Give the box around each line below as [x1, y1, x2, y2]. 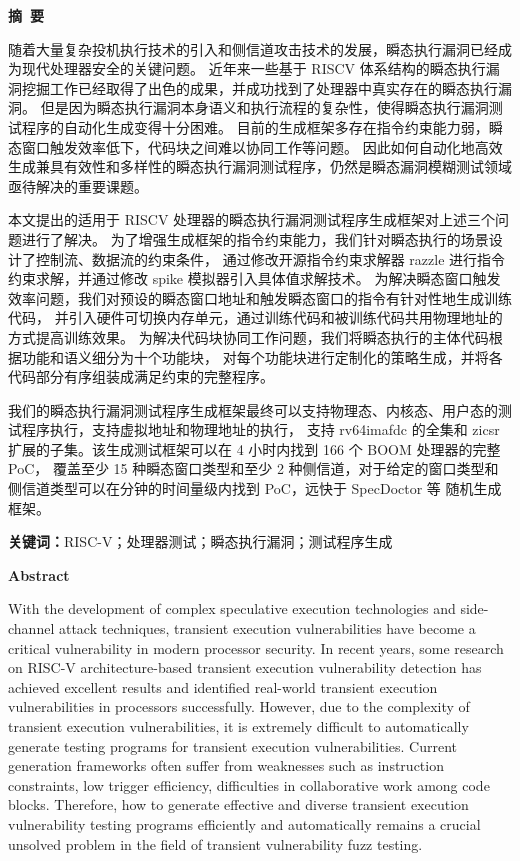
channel [8, 618, 55, 639]
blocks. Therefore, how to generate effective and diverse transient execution [8, 794, 469, 815]
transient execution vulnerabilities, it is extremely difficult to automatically [8, 716, 469, 736]
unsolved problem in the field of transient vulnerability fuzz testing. [8, 833, 423, 854]
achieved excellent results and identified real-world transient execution [8, 676, 438, 697]
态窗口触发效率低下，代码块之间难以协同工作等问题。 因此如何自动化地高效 [8, 136, 503, 157]
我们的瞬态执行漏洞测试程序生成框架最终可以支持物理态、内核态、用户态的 [8, 399, 498, 420]
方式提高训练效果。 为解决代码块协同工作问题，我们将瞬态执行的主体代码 [8, 326, 489, 347]
